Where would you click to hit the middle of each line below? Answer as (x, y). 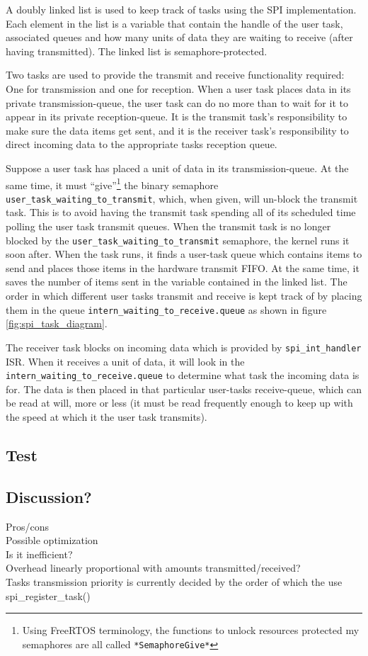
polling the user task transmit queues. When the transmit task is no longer (168, 226)
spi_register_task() (48, 595)
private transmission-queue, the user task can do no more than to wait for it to (177, 102)
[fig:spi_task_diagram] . (57, 323)
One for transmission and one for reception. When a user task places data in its (178, 88)
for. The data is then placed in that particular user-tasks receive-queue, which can (184, 389)
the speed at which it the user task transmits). (107, 417)
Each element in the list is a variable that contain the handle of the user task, (174, 23)
